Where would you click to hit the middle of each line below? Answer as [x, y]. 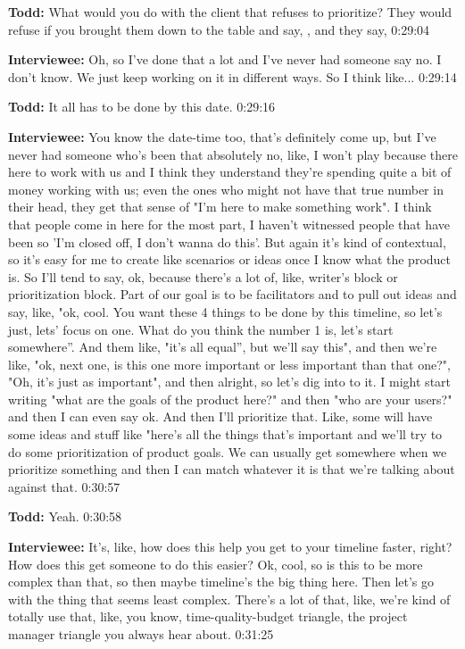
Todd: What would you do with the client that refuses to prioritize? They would [230, 12]
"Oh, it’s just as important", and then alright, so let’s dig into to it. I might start [230, 382]
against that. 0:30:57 [64, 486]
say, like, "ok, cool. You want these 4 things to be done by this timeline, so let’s [225, 311]
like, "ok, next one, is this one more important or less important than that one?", [229, 364]
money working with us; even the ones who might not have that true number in [226, 189]
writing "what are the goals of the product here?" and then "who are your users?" [230, 399]
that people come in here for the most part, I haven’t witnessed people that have [229, 224]
